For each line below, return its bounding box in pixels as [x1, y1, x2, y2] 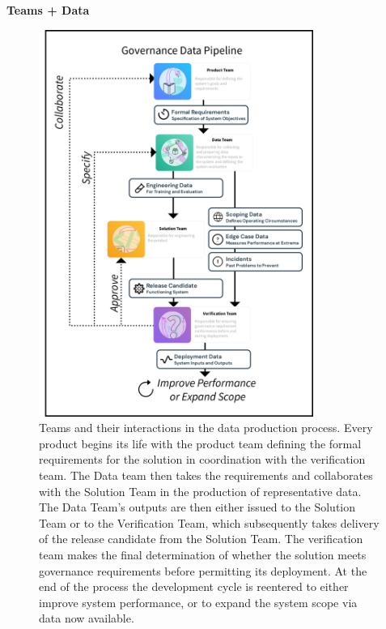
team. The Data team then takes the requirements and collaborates [39, 467, 373, 484]
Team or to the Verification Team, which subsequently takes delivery [39, 514, 380, 531]
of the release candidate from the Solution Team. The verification [39, 530, 363, 547]
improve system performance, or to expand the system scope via [39, 593, 358, 610]
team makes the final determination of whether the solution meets [39, 546, 367, 563]
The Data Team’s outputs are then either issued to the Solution [39, 498, 356, 516]
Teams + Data [6, 2, 90, 18]
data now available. [39, 610, 134, 627]
